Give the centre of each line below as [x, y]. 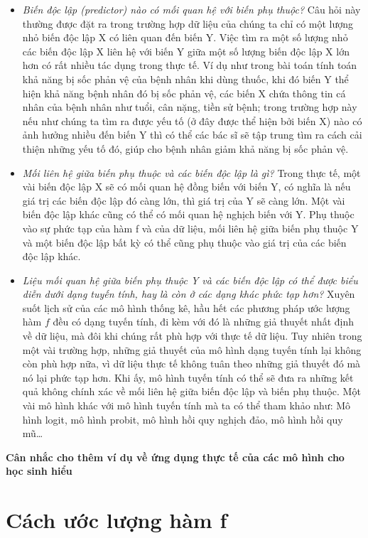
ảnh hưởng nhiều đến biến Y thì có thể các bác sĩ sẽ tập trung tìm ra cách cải [192, 135]
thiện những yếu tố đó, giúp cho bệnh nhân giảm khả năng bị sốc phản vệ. [185, 148]
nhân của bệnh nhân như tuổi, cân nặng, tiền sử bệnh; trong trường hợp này [190, 107]
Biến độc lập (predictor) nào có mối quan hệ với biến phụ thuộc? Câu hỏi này [191, 9]
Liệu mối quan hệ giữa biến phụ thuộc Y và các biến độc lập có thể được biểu [190, 280]
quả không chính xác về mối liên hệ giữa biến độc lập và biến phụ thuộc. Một [191, 391]
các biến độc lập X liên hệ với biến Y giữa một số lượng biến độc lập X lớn [186, 51]
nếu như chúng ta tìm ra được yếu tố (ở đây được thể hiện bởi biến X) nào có [192, 120]
